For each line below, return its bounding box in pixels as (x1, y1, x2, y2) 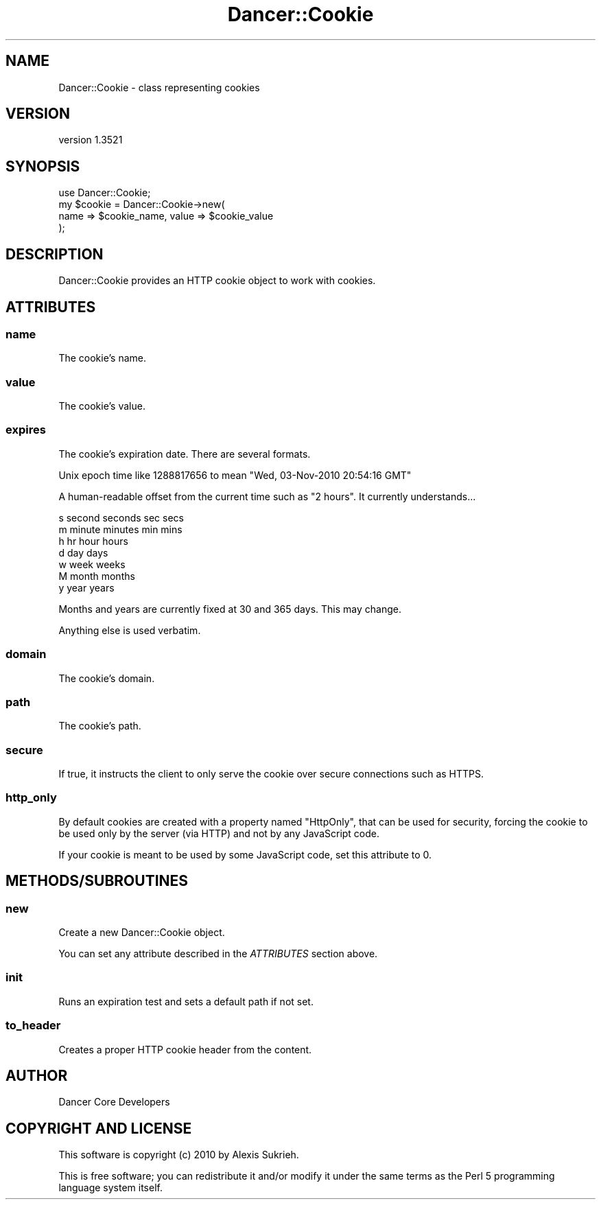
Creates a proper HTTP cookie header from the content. (58, 1043, 312, 1055)
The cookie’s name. (58, 352, 146, 364)
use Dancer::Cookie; (58, 187, 151, 199)
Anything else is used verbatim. (58, 624, 201, 636)
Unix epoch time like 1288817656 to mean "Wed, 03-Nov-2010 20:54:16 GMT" (58, 469, 412, 481)
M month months (58, 570, 135, 582)
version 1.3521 (58, 134, 123, 146)
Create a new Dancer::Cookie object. (58, 926, 225, 939)
